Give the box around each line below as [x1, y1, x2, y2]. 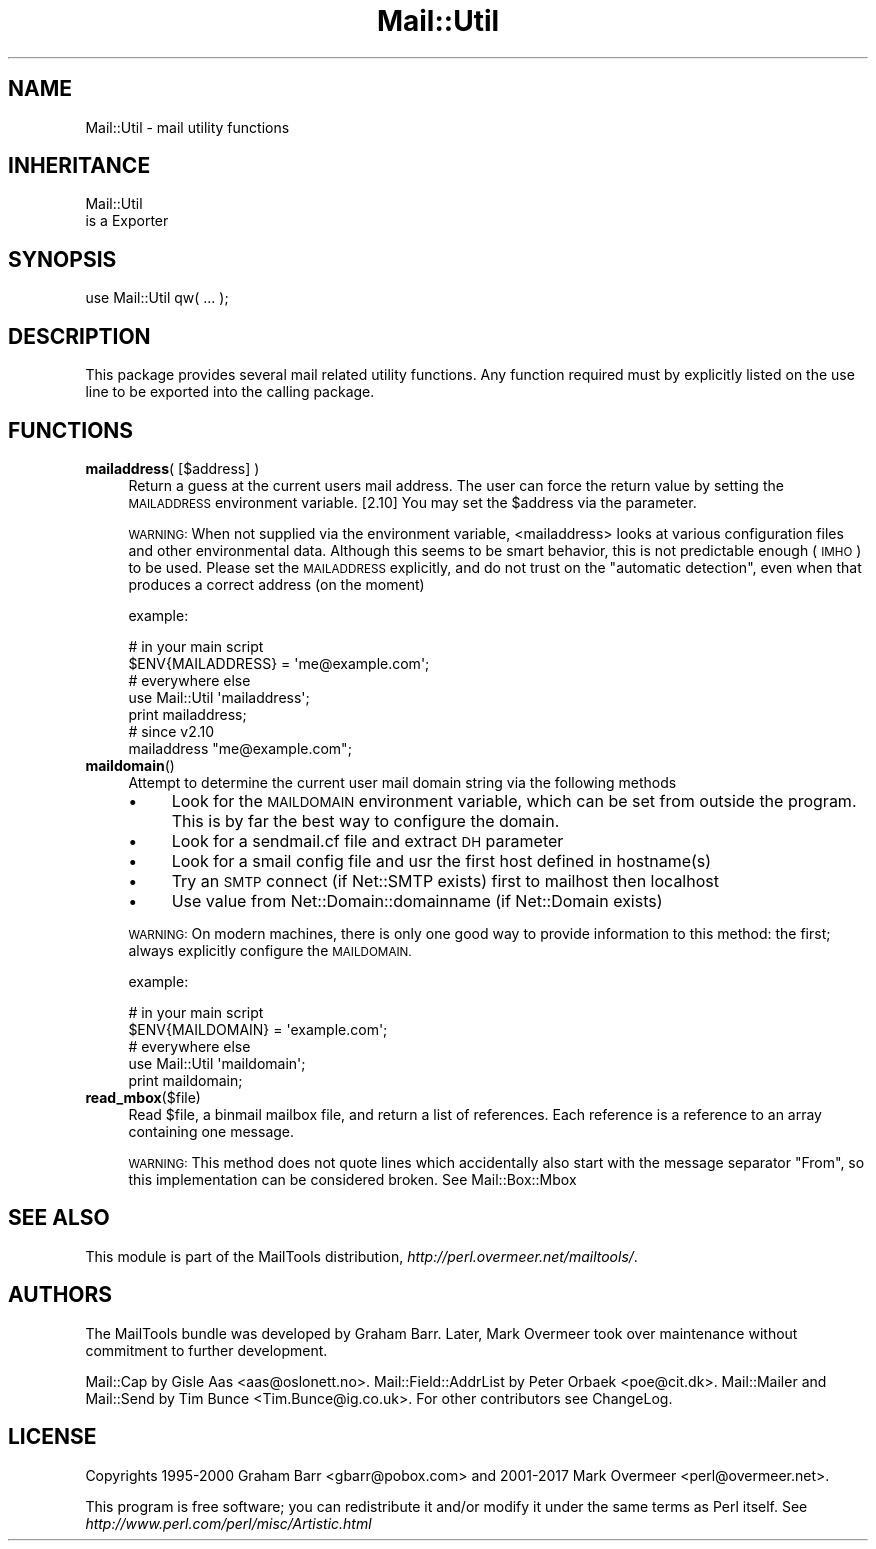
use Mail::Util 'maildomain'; [128, 1054, 306, 1072]
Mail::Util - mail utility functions [85, 118, 290, 136]
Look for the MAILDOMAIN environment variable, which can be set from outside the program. [171, 790, 857, 811]
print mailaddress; [128, 705, 247, 723]
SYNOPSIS [8, 246, 117, 272]
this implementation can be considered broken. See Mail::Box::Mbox [128, 1170, 577, 1188]
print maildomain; [128, 1071, 243, 1089]
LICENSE [8, 1424, 97, 1450]
